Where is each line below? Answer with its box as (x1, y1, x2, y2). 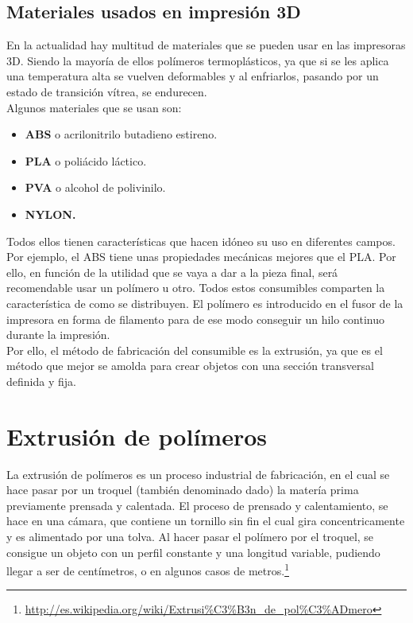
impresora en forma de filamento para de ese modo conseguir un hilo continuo (6, 310, 385, 327)
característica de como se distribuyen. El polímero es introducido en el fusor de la (6, 294, 403, 311)
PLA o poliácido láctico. (25, 152, 147, 169)
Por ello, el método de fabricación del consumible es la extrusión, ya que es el (6, 341, 383, 358)
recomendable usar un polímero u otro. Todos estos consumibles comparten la (6, 279, 385, 296)
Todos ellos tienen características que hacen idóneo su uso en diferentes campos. (6, 232, 396, 249)
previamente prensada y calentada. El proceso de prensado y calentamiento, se (6, 496, 388, 513)
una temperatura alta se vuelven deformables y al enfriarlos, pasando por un (6, 68, 379, 84)
